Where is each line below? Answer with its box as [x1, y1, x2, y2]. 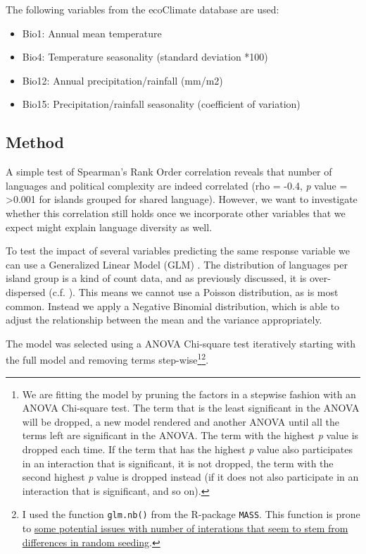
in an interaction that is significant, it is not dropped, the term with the [22, 455, 334, 470]
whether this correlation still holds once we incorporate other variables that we [6, 205, 346, 220]
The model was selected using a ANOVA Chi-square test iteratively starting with [6, 336, 356, 350]
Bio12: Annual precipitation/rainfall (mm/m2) [22, 73, 223, 87]
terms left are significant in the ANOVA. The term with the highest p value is [22, 428, 359, 443]
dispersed [6, 284, 46, 299]
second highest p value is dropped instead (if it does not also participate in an [22, 469, 359, 484]
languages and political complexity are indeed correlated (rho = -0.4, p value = [6, 178, 348, 192]
